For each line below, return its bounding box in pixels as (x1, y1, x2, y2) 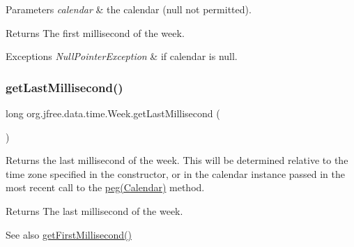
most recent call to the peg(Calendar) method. (6, 180, 205, 195)
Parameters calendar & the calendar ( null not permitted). (6, 2, 252, 16)
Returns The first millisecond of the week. (6, 25, 185, 40)
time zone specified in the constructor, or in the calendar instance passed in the (6, 166, 346, 181)
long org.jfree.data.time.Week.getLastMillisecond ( (6, 106, 220, 120)
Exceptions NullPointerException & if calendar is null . (6, 49, 238, 63)
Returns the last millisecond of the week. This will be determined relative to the (6, 153, 348, 167)
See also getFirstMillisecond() (6, 227, 132, 241)
